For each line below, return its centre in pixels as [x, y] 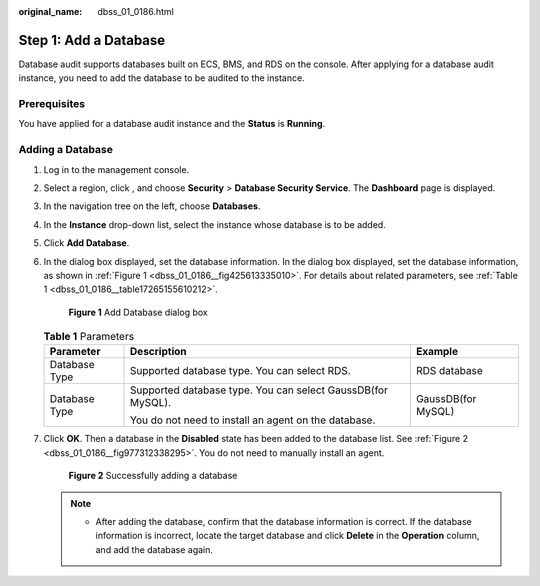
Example [437, 352]
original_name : [50, 11]
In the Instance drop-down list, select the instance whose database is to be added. [215, 224]
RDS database [449, 371]
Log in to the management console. [116, 169]
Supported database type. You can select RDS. [240, 371]
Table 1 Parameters [89, 337]
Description [158, 352]
